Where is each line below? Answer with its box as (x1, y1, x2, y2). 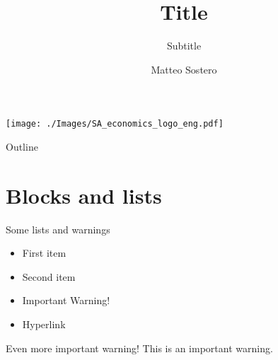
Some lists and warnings (6, 221, 110, 236)
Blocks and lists (6, 180, 162, 209)
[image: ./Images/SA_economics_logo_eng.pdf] (6, 119, 224, 129)
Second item (22, 269, 76, 284)
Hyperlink (22, 317, 66, 332)
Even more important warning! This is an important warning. (6, 340, 273, 355)
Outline (6, 139, 38, 153)
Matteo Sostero (151, 62, 217, 76)
